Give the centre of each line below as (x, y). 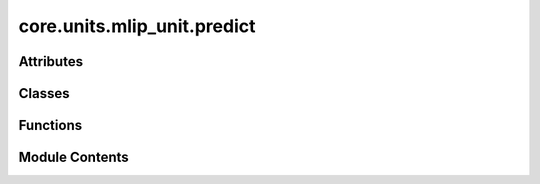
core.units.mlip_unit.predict (137, 26)
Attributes (51, 61)
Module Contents (73, 157)
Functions (50, 125)
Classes (44, 93)
